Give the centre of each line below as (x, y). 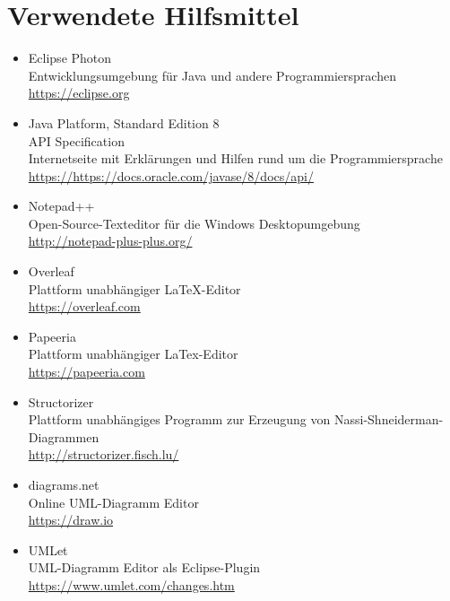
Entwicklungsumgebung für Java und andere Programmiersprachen (212, 75)
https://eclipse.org (79, 93)
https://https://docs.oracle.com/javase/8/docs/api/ (171, 175)
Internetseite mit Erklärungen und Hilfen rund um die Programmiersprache (235, 158)
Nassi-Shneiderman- (389, 419)
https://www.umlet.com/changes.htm (131, 584)
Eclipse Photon (70, 58)
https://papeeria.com (87, 372)
